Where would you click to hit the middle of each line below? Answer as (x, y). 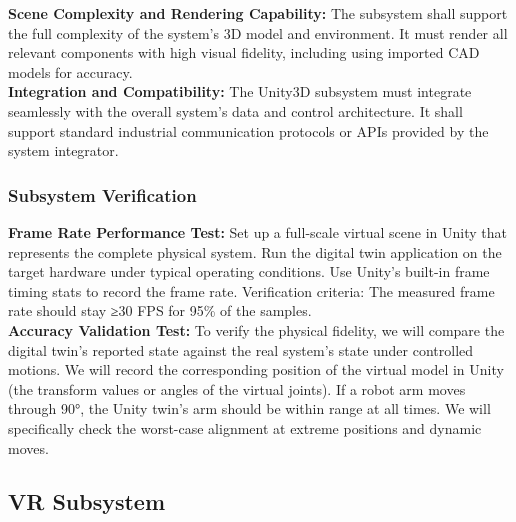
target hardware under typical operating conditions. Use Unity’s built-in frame (249, 271)
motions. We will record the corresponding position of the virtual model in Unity (256, 369)
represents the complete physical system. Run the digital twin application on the (255, 251)
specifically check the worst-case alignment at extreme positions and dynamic (245, 427)
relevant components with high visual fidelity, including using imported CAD (244, 52)
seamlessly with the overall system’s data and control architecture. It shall (235, 110)
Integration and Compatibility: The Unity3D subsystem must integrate (240, 91)
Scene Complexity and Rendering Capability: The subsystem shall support (258, 13)
